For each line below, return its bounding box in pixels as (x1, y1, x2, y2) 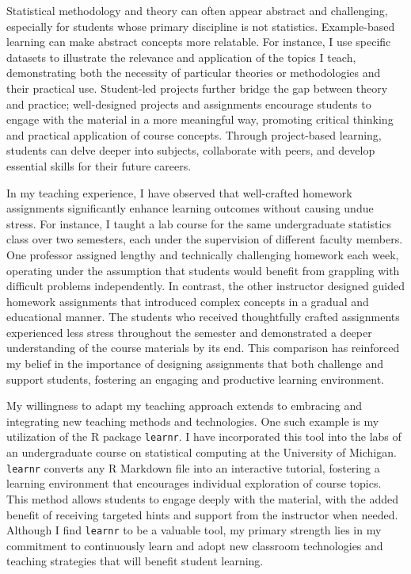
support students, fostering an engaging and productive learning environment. (6, 370, 384, 387)
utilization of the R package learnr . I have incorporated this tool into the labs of (6, 428, 401, 445)
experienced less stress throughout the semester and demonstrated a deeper (6, 323, 372, 340)
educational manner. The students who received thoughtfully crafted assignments (6, 308, 400, 325)
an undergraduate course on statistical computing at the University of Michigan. (6, 444, 397, 461)
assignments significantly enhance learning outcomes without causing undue (6, 200, 374, 216)
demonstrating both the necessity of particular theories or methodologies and (6, 64, 381, 81)
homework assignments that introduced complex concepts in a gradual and (6, 293, 369, 309)
